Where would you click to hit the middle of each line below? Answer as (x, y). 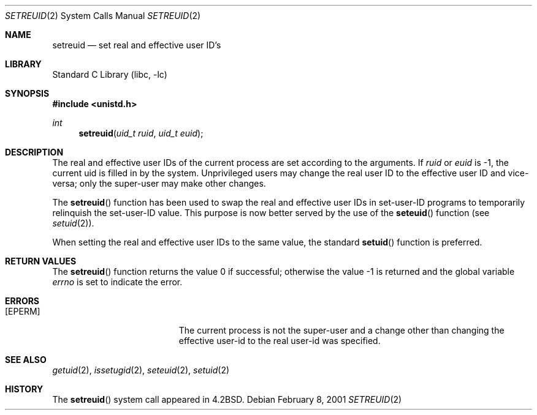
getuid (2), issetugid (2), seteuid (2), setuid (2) (141, 370)
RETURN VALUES (41, 261)
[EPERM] (23, 311)
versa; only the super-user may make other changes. (159, 183)
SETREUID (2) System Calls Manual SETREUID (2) (103, 16)
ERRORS (22, 301)
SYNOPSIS (27, 93)
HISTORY (24, 389)
